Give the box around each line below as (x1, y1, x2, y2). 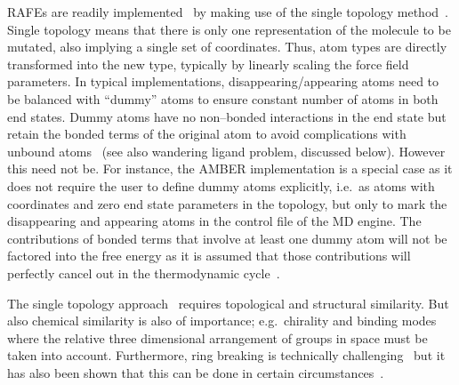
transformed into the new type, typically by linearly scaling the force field (7, 54, 409, 73)
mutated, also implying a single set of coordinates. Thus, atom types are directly (7, 37, 447, 56)
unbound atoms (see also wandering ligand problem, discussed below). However (7, 141, 446, 160)
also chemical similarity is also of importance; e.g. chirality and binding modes (7, 311, 437, 330)
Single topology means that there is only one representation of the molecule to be (7, 20, 451, 38)
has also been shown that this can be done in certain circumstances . (7, 363, 384, 381)
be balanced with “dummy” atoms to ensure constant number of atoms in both (7, 89, 439, 108)
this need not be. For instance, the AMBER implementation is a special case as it (7, 159, 453, 178)
